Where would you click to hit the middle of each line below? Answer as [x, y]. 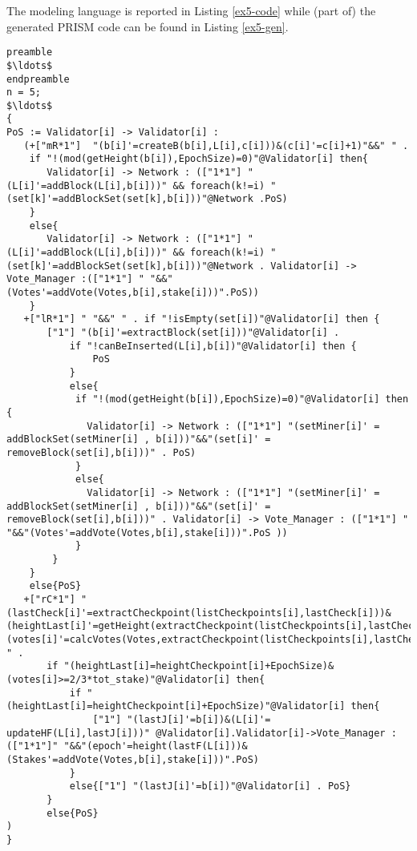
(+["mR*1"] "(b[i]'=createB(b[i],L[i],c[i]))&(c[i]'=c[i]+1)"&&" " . [216, 145]
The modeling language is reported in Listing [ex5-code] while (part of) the [191, 10]
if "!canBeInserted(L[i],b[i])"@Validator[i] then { [213, 346]
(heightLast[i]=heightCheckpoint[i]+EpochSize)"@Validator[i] [176, 706]
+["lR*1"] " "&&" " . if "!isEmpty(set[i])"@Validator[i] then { [202, 319]
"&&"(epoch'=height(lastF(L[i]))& [156, 746]
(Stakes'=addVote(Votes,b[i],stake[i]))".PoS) [133, 759]
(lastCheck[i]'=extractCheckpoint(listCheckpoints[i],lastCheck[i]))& [199, 613]
